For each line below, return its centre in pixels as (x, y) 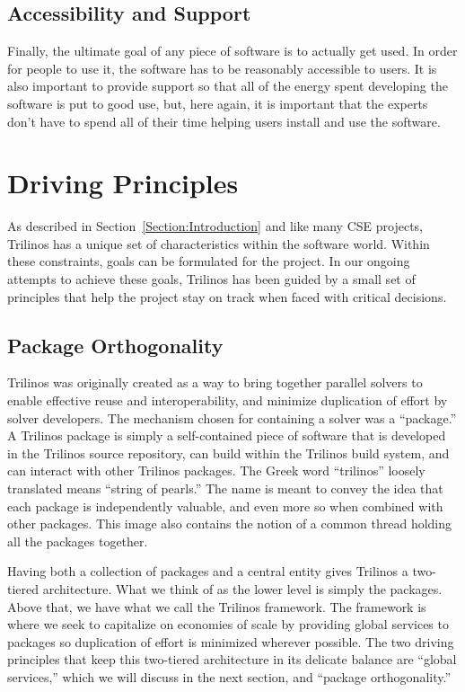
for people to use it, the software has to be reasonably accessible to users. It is (222, 68)
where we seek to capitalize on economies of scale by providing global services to (228, 624)
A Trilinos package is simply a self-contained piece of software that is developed (227, 435)
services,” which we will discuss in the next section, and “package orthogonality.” (229, 676)
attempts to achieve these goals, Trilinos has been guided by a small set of (211, 279)
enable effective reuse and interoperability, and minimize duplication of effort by (228, 400)
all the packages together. (78, 541)
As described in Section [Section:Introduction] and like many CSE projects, (215, 226)
